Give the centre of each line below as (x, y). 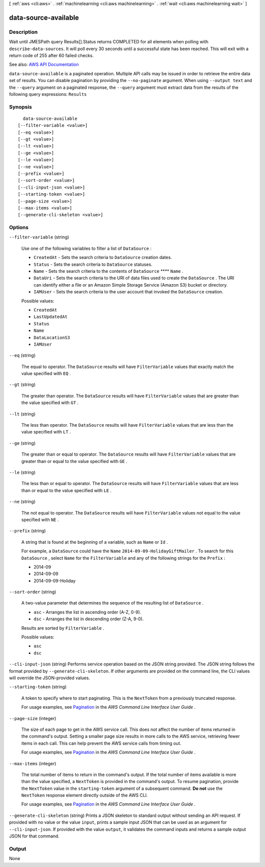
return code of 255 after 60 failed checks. (52, 55)
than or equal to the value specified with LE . (66, 490)
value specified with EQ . (46, 374)
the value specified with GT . (50, 403)
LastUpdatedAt (51, 317)
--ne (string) (22, 502)
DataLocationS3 (52, 337)
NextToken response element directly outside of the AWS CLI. (85, 795)
